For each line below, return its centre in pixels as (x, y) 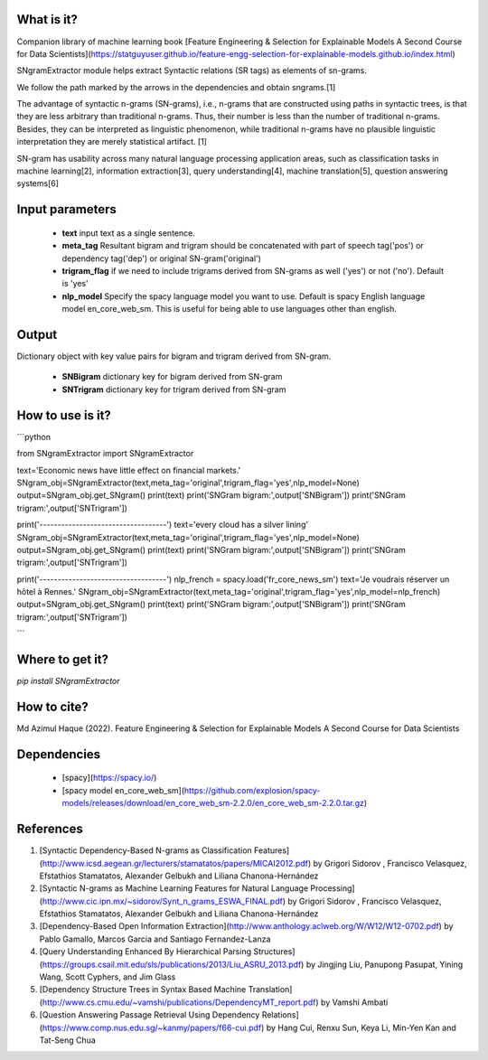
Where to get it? (62, 660)
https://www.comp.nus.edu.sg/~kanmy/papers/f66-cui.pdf (152, 1027)
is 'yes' (75, 284)
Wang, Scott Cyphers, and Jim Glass (108, 977)
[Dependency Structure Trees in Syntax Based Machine (143, 990)
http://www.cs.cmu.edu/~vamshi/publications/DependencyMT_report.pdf (179, 1002)
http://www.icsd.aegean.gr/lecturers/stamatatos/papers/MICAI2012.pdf (175, 863)
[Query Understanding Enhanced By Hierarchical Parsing (145, 952)
